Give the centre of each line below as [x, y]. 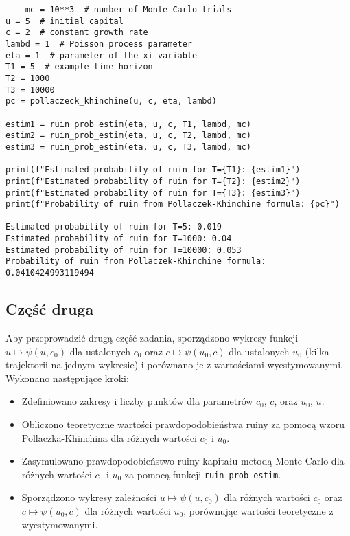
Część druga [50, 309]
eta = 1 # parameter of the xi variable [102, 55]
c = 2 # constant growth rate [77, 33]
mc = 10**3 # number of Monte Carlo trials [128, 10]
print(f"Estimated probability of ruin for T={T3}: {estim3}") [153, 193]
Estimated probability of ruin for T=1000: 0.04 [119, 239]
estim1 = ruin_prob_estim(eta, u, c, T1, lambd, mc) [128, 124]
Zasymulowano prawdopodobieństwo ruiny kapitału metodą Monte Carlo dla [183, 461]
